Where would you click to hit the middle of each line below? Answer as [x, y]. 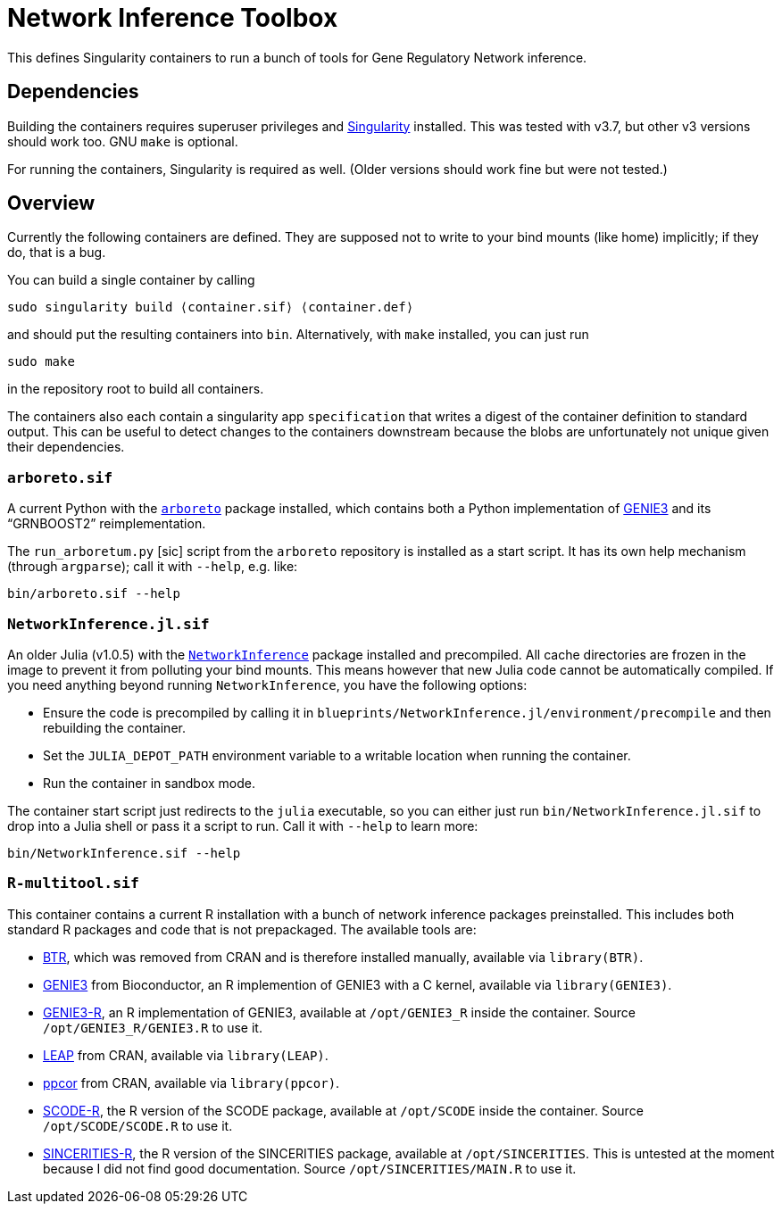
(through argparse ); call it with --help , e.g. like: [153, 567]
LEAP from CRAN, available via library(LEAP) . [186, 1055]
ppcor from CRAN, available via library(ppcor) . [191, 1082]
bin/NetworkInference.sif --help [124, 853]
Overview [51, 203]
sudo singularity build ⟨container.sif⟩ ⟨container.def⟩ [211, 307]
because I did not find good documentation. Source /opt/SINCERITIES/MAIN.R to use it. [310, 1168]
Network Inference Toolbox [173, 18]
